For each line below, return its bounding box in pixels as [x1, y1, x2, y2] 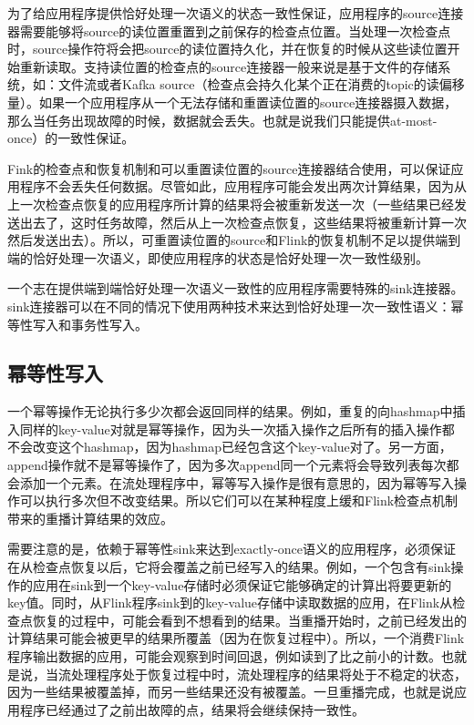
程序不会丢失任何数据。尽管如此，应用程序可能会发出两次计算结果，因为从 [19, 177, 467, 196]
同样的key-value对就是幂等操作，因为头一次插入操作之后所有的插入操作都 [19, 419, 455, 438]
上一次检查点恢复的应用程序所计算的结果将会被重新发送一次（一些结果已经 [7, 194, 454, 213]
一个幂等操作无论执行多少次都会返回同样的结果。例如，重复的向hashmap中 [7, 402, 453, 421]
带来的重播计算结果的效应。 [7, 508, 173, 527]
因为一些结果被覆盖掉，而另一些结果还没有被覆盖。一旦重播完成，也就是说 [7, 682, 454, 701]
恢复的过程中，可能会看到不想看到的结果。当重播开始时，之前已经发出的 [32, 610, 467, 629]
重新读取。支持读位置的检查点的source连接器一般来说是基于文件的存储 [19, 56, 438, 76]
